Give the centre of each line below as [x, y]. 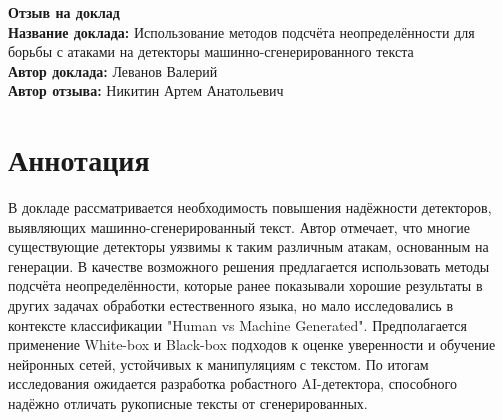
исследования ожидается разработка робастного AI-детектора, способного [232, 383]
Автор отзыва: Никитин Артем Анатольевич [146, 90]
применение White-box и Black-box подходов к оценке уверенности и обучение [252, 344]
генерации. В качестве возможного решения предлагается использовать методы [249, 265]
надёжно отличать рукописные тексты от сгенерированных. [188, 403]
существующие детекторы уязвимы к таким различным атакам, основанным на [248, 246]
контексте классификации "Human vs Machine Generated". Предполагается [238, 324]
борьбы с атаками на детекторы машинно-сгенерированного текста [211, 51]
